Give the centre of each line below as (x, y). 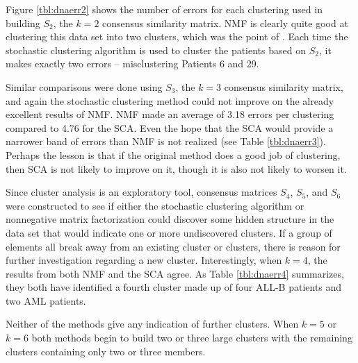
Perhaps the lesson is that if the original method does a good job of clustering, (173, 154)
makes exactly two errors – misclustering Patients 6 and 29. (132, 64)
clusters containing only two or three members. (106, 351)
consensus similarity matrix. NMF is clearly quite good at (225, 23)
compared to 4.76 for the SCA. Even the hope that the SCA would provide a (170, 127)
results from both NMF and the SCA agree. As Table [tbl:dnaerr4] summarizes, (175, 273)
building (23, 23)
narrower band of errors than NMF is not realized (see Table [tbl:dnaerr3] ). (166, 141)
